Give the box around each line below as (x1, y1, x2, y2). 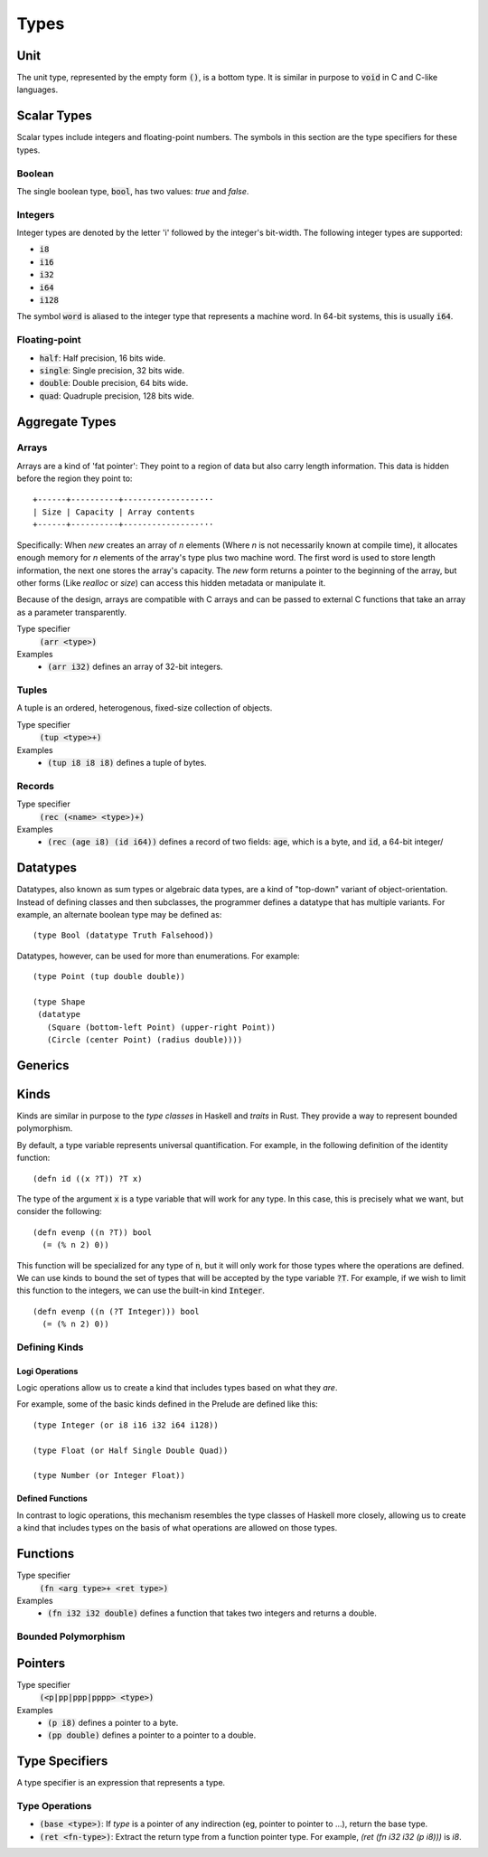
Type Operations (16, 1800, 92, 1812)
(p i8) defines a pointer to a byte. (47, 1717, 179, 1728)
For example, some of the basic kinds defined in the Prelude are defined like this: (16, 1399, 318, 1409)
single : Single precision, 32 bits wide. (39, 364, 185, 375)
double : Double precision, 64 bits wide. (39, 378, 189, 389)
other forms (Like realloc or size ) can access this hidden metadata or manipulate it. (16, 577, 326, 588)
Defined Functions (16, 1493, 88, 1504)
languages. (16, 84, 59, 95)
